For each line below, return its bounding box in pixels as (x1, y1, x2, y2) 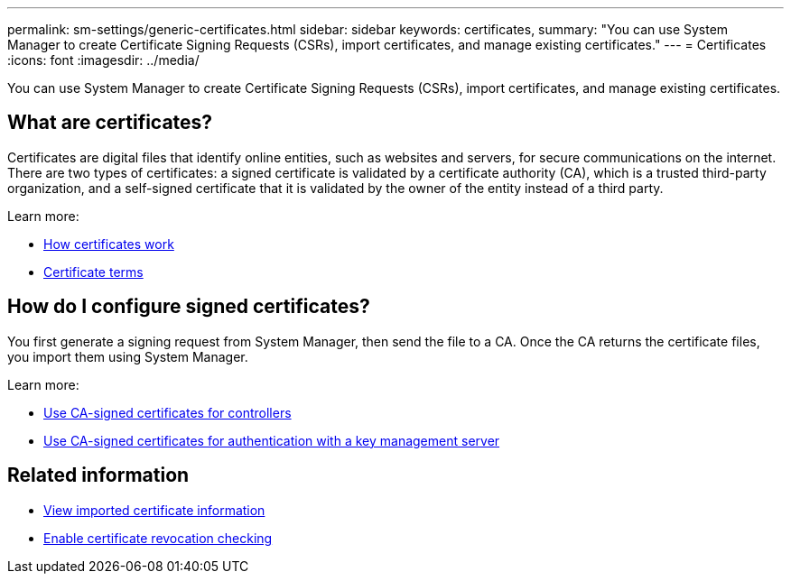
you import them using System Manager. (7, 348, 248, 364)
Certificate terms (43, 263, 144, 280)
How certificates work (43, 235, 174, 252)
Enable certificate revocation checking (43, 530, 273, 546)
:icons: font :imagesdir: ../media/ (7, 52, 200, 68)
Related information (7, 464, 190, 487)
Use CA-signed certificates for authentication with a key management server (43, 432, 500, 448)
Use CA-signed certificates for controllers (43, 404, 292, 420)
